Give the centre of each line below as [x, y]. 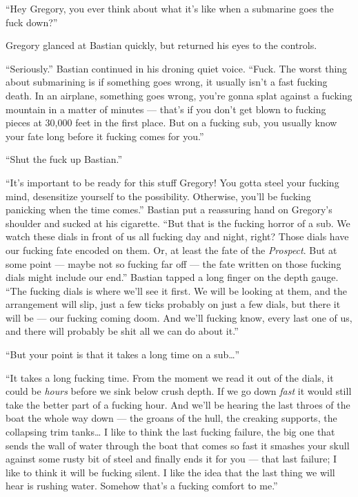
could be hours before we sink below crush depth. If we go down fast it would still [179, 391]
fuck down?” [32, 22]
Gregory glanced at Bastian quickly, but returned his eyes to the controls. [161, 45]
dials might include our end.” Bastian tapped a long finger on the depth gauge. [172, 277]
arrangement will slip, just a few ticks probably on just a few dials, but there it [173, 304]
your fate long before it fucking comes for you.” [105, 136]
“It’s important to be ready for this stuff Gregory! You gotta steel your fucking [172, 182]
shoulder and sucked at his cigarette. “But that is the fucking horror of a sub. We [178, 223]
